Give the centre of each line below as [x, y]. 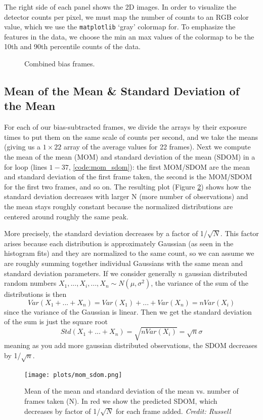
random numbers [30, 283]
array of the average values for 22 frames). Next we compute [157, 147]
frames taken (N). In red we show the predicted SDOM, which [121, 401]
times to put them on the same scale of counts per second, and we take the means [131, 137]
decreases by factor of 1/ [62, 411]
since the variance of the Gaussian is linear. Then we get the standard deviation [128, 311]
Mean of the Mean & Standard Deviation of [122, 91]
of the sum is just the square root [56, 321]
